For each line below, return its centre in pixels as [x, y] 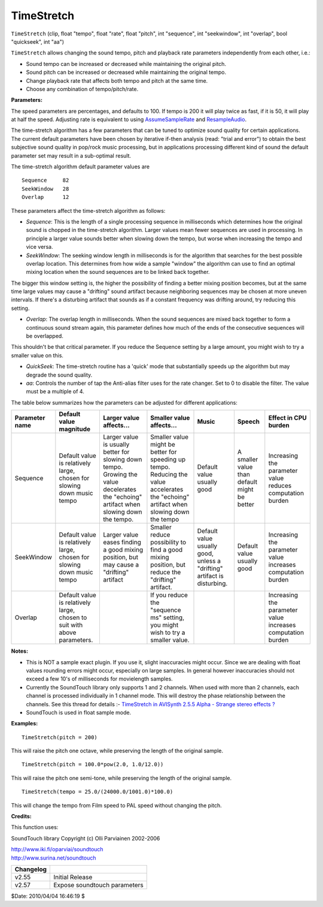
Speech [249, 421]
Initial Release [73, 877]
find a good [167, 550]
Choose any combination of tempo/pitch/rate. [82, 89]
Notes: [20, 651]
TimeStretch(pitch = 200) [60, 737]
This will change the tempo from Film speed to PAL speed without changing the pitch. [117, 805]
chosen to [73, 617]
